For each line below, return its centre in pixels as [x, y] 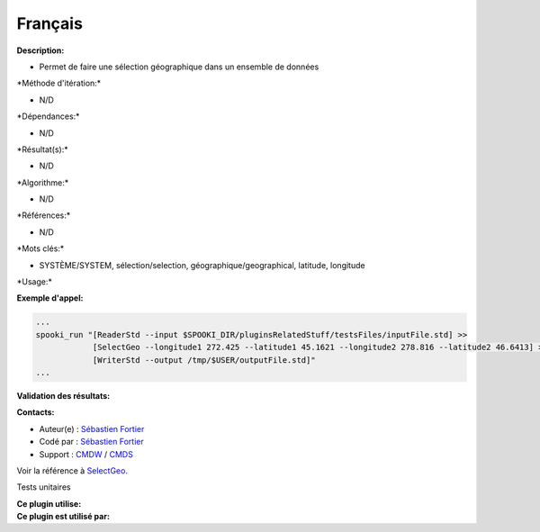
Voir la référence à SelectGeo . [72, 470]
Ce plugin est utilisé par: [63, 517]
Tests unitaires [44, 487]
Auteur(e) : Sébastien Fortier [92, 428]
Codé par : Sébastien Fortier [91, 442]
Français [49, 23]
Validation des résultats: [63, 395]
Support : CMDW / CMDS [86, 454]
